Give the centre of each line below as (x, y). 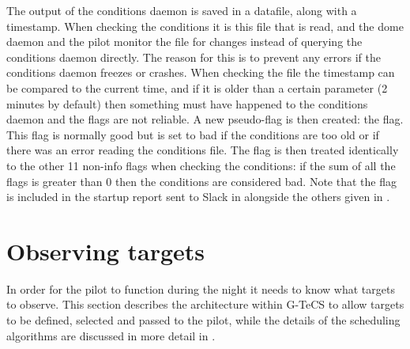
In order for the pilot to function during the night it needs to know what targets (201, 288)
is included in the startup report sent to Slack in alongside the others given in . (198, 197)
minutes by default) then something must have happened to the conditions (187, 103)
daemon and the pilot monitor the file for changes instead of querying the (184, 42)
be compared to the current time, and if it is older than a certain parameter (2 (197, 87)
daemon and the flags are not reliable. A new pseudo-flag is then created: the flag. (205, 119)
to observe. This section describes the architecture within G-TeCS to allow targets (205, 304)
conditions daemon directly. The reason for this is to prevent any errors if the (194, 57)
